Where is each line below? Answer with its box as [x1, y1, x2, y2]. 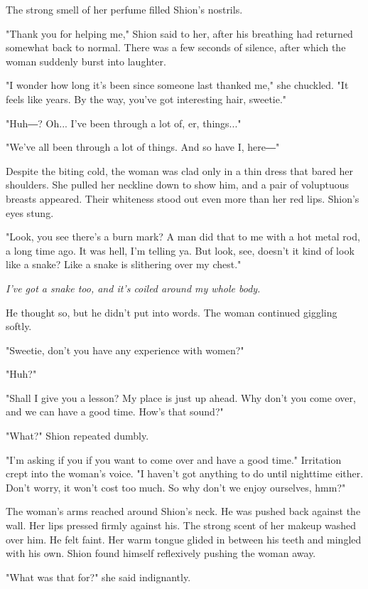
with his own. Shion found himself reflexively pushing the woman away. [6, 546, 316, 561]
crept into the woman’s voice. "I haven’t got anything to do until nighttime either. [6, 466, 364, 481]
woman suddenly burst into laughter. [6, 53, 166, 68]
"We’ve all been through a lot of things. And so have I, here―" [6, 139, 280, 154]
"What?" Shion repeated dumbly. [6, 428, 149, 443]
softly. [6, 319, 32, 334]
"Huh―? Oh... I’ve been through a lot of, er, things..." [6, 115, 242, 130]
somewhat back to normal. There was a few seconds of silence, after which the [6, 40, 346, 55]
